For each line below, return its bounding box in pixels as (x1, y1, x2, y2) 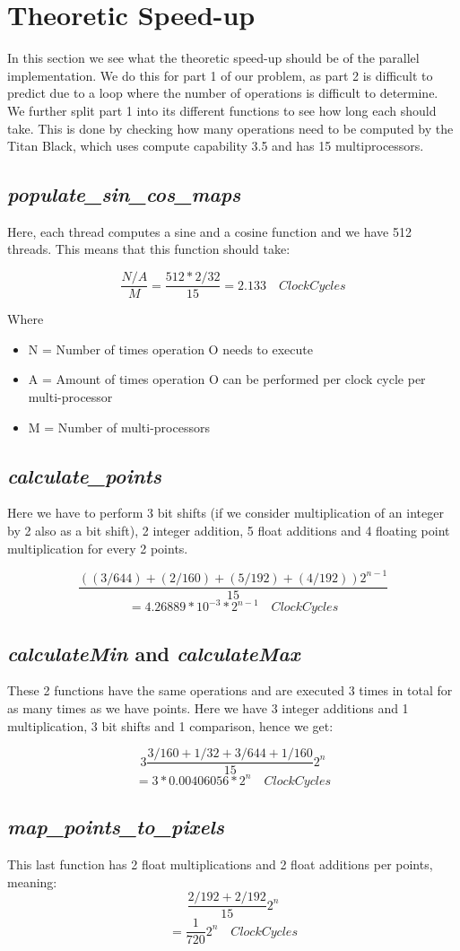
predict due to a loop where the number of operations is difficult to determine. (7, 83, 438, 102)
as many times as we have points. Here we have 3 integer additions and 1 (7, 698, 409, 717)
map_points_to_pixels (7, 813, 225, 841)
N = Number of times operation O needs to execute (28, 339, 313, 358)
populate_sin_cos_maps (7, 180, 241, 208)
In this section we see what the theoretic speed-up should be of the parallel (7, 48, 420, 67)
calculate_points (7, 461, 161, 489)
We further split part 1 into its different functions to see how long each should (7, 100, 437, 119)
